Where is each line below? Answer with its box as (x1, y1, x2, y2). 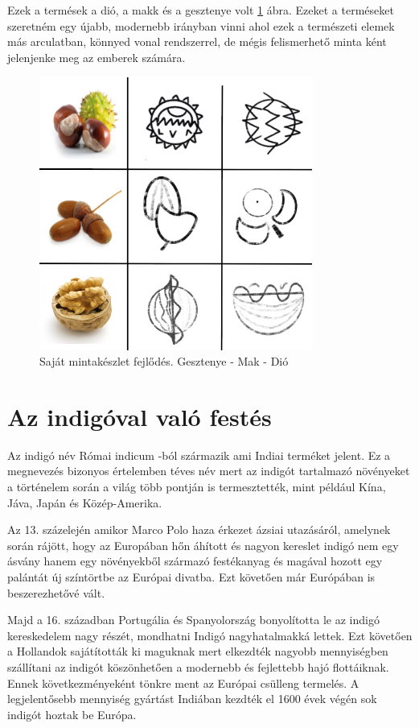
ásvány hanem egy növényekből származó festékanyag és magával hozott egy (7, 552, 383, 569)
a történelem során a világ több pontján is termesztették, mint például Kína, (7, 478, 386, 495)
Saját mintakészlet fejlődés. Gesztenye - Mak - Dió (39, 353, 289, 370)
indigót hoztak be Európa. (7, 705, 137, 722)
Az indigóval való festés (7, 399, 272, 432)
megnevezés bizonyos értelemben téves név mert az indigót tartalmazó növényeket (7, 462, 410, 479)
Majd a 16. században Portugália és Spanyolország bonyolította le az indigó (7, 611, 380, 628)
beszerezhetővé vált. (7, 584, 105, 601)
